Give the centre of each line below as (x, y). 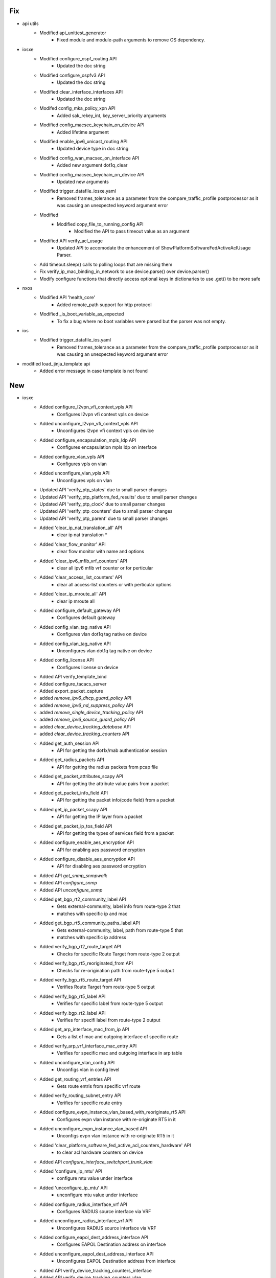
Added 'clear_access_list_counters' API (81, 577)
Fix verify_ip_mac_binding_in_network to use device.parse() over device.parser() (124, 271)
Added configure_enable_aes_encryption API (87, 842)
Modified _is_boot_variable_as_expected (82, 314)
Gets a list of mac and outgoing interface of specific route (118, 1036)
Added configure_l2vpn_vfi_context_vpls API (86, 407)
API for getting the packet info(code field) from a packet (116, 800)
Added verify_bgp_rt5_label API (73, 996)
